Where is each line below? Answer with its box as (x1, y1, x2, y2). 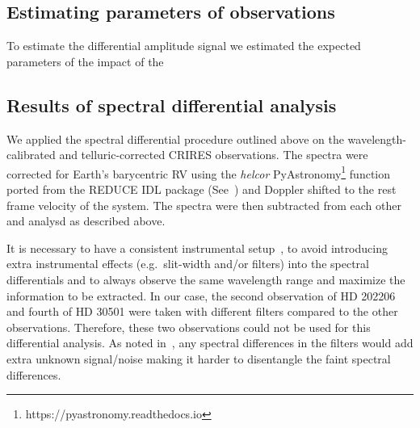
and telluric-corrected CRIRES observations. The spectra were (59, 146, 368, 163)
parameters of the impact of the (6, 52, 164, 69)
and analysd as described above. (6, 212, 166, 229)
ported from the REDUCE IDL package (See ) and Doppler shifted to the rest (6, 181, 397, 198)
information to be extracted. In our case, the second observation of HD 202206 (6, 287, 396, 304)
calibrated (6, 146, 56, 163)
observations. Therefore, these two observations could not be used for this (6, 318, 371, 335)
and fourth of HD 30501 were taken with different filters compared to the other (6, 303, 398, 320)
